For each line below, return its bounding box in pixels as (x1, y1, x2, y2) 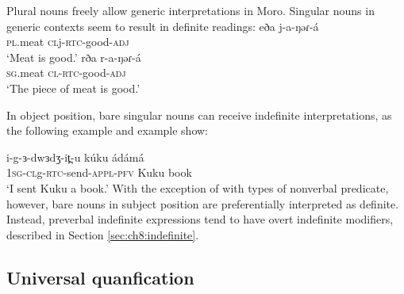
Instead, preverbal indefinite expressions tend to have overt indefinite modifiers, (6, 211, 394, 227)
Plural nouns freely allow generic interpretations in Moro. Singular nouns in (6, 2, 375, 18)
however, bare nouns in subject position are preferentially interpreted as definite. (6, 195, 399, 212)
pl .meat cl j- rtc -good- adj (6, 33, 129, 50)
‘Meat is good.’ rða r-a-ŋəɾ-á (6, 48, 141, 65)
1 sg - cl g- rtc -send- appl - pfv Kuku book (6, 164, 192, 181)
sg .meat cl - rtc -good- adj (6, 64, 126, 81)
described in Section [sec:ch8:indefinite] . (6, 226, 199, 242)
